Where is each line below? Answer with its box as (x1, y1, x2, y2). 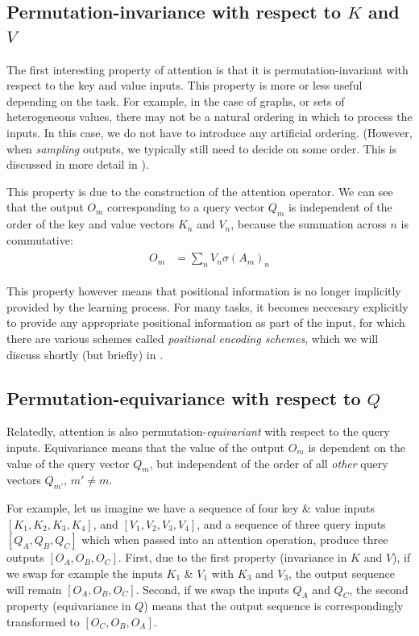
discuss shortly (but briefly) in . (6, 345, 164, 362)
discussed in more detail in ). (6, 156, 149, 173)
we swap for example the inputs (6, 564, 163, 581)
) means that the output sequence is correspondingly (143, 597, 404, 614)
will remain (6, 580, 62, 597)
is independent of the (288, 199, 392, 215)
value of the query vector (6, 454, 130, 471)
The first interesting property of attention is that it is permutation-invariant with (6, 61, 409, 77)
